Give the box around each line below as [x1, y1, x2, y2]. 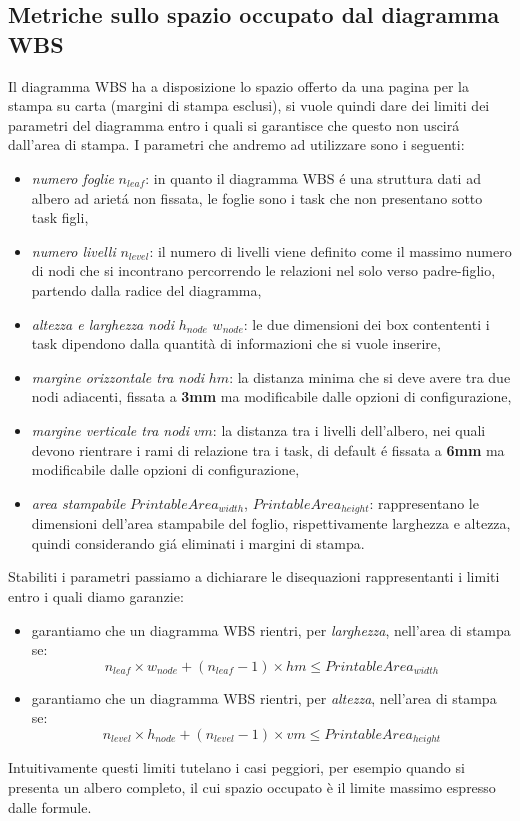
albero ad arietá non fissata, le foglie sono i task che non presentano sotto [31, 187, 483, 208]
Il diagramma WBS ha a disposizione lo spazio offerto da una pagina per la [8, 75, 469, 96]
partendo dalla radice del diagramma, [31, 279, 262, 300]
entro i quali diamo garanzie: [8, 585, 184, 606]
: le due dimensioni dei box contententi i [243, 313, 490, 334]
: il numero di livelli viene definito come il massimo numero [149, 240, 512, 261]
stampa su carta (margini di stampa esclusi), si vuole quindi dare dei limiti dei [8, 95, 490, 116]
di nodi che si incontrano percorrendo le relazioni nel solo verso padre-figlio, [31, 260, 496, 281]
